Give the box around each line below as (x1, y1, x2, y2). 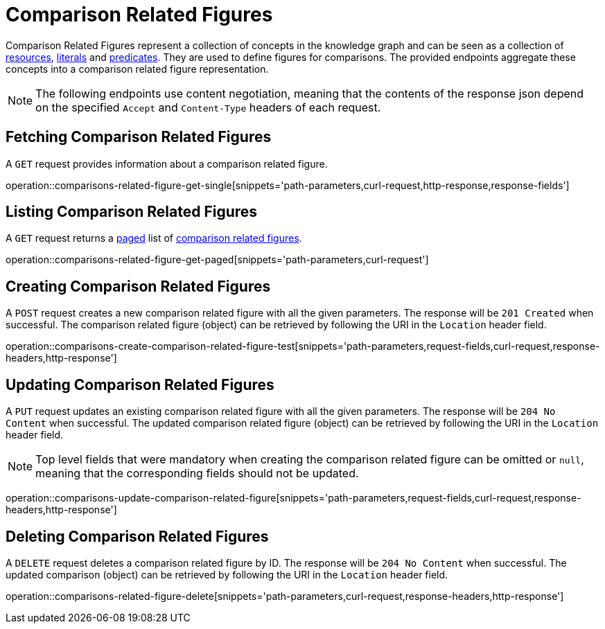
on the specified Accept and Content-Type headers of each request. (35, 100, 381, 114)
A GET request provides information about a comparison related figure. (6, 157, 328, 170)
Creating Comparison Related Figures (6, 277, 271, 295)
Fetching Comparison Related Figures (6, 128, 272, 146)
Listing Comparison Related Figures (6, 203, 258, 221)
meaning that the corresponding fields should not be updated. (35, 466, 359, 481)
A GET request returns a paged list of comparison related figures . (6, 232, 302, 245)
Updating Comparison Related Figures (6, 375, 274, 393)
